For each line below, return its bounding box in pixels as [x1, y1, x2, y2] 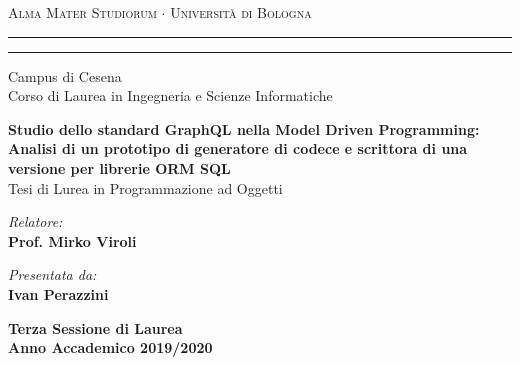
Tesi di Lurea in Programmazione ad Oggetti [8, 177, 283, 198]
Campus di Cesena [8, 65, 122, 86]
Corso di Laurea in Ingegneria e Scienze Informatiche [8, 85, 333, 106]
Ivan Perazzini [8, 283, 109, 304]
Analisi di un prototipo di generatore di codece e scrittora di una [8, 138, 468, 159]
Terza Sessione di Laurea [8, 317, 183, 338]
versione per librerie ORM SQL [8, 157, 231, 178]
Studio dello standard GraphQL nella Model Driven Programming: [8, 118, 480, 139]
